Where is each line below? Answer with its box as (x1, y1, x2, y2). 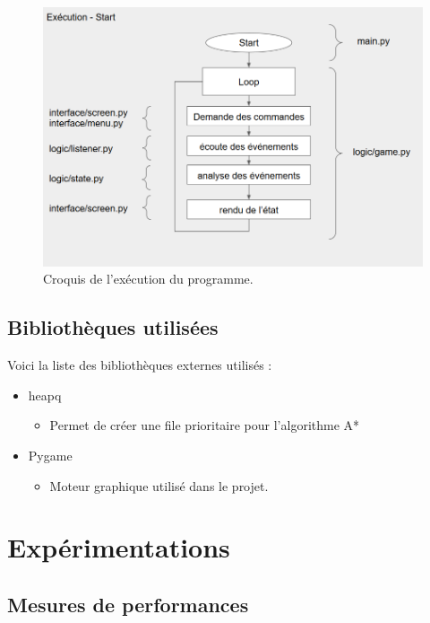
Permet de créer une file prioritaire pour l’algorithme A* (49, 416, 360, 434)
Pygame (28, 446, 73, 464)
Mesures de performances (7, 590, 249, 618)
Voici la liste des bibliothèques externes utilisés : (7, 355, 272, 374)
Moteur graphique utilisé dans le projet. (49, 476, 269, 495)
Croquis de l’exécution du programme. (43, 269, 254, 288)
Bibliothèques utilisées (7, 313, 219, 341)
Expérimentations (7, 529, 230, 566)
